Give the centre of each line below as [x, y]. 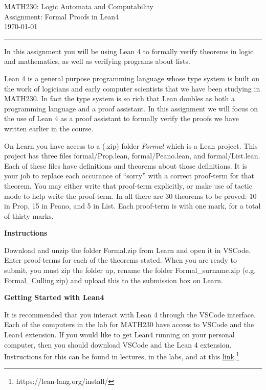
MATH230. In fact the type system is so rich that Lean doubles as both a [119, 98]
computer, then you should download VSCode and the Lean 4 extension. [118, 344]
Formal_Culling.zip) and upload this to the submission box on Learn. [114, 280]
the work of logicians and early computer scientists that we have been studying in [132, 88]
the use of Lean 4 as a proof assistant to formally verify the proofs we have [121, 118]
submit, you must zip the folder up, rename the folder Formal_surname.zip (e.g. [130, 270]
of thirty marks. [29, 215]
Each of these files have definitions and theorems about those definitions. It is [126, 165]
